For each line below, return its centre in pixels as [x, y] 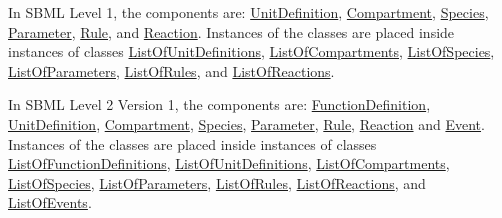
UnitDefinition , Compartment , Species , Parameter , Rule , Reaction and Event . [246, 123]
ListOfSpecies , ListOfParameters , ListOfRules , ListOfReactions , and [217, 182]
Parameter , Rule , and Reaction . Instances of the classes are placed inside [231, 31]
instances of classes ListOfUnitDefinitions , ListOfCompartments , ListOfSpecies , [251, 51]
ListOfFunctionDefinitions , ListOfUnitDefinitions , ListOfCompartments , [229, 163]
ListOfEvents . [50, 202]
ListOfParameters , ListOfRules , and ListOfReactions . [171, 70]
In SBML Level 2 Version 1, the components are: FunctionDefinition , [219, 104]
